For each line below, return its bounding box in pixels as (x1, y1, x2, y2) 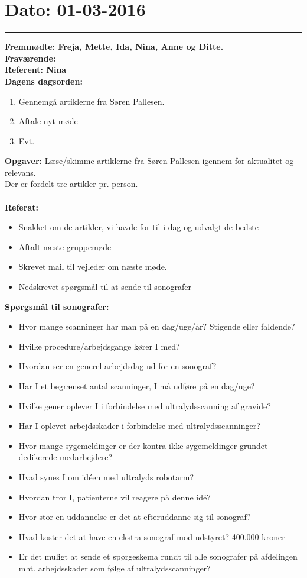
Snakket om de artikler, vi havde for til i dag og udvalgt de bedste (18, 221, 259, 233)
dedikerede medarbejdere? (18, 451, 113, 463)
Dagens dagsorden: (5, 75, 83, 87)
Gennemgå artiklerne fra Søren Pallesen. (18, 95, 165, 107)
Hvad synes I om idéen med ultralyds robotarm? (18, 470, 194, 483)
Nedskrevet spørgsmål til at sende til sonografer (18, 280, 191, 293)
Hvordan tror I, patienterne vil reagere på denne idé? (18, 490, 211, 503)
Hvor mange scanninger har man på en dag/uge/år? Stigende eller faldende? (18, 320, 295, 332)
